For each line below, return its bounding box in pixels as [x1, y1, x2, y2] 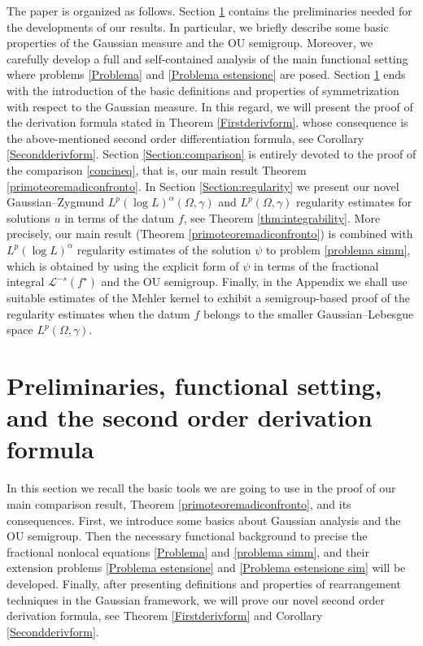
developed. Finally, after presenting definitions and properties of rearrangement [7, 574, 401, 592]
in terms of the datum [64, 209, 175, 226]
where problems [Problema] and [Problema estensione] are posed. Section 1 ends [7, 66, 406, 83]
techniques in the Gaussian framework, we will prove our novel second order [7, 591, 385, 608]
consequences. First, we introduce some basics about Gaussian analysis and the [7, 511, 401, 528]
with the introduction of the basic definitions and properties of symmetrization [7, 81, 399, 98]
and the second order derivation [7, 401, 373, 434]
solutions [7, 209, 50, 226]
